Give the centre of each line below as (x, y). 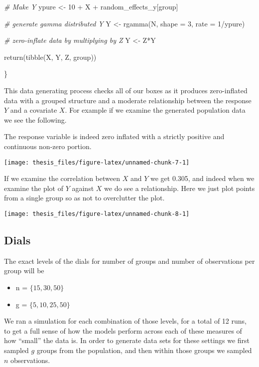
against (83, 188)
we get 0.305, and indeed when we (202, 178)
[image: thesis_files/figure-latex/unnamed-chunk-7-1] (97, 162)
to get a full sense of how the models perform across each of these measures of (123, 330)
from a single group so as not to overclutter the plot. (84, 198)
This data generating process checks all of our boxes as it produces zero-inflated (126, 90)
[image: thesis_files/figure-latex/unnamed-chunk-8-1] (97, 214)
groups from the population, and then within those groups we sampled (144, 350)
